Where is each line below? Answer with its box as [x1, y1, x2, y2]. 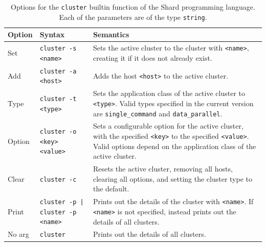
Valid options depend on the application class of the [93, 140, 256, 151]
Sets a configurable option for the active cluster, [93, 120, 243, 131]
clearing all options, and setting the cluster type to [93, 173, 252, 184]
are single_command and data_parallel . [93, 108, 223, 118]
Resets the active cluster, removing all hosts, [93, 163, 233, 174]
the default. [93, 183, 129, 194]
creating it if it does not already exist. [93, 52, 212, 63]
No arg [8, 229, 29, 239]
